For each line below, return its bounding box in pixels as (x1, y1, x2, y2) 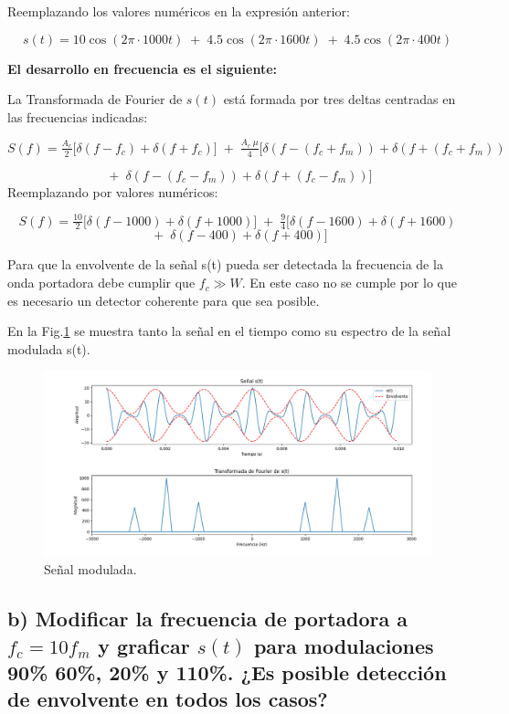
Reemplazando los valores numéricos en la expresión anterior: (7, 2, 350, 20)
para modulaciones (253, 631, 434, 659)
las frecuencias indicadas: (7, 107, 148, 126)
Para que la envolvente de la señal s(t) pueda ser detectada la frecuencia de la (7, 255, 443, 274)
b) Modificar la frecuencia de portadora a (7, 604, 408, 633)
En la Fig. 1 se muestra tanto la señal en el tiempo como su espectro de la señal (7, 321, 451, 341)
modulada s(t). (7, 339, 90, 358)
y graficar (98, 631, 190, 659)
